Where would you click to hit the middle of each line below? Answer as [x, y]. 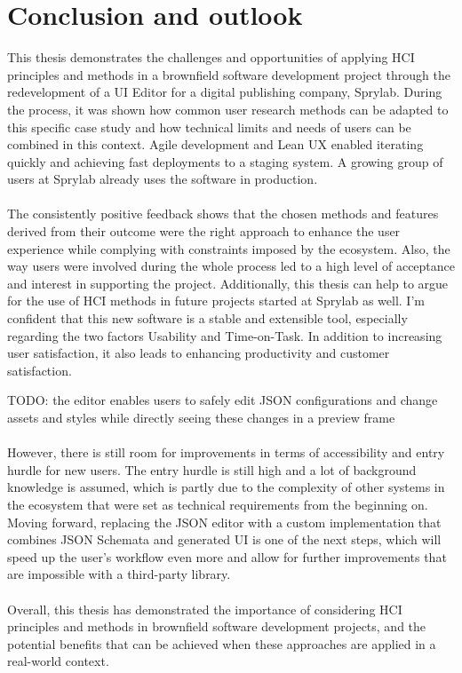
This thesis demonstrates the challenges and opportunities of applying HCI [211, 57]
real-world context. [58, 661]
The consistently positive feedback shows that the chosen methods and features [223, 214]
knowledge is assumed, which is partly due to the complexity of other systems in [226, 487]
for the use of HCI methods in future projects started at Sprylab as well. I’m [216, 301]
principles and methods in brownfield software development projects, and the [217, 626]
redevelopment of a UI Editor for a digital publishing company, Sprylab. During [225, 92]
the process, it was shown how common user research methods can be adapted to [228, 109]
